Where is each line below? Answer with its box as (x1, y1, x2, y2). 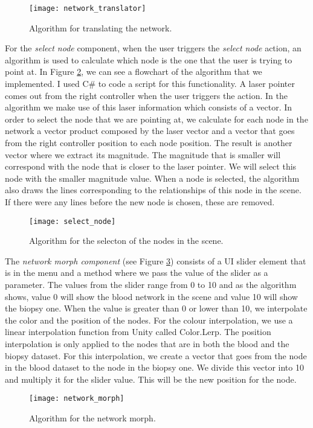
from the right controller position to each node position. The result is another (5, 136, 292, 149)
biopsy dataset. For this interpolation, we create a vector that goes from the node (5, 349, 307, 362)
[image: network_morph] (29, 394, 124, 403)
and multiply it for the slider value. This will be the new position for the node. (5, 372, 297, 385)
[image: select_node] (29, 217, 116, 226)
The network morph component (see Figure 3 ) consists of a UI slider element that (5, 254, 306, 267)
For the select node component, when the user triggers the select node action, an (5, 42, 302, 54)
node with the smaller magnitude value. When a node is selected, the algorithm (5, 171, 300, 184)
